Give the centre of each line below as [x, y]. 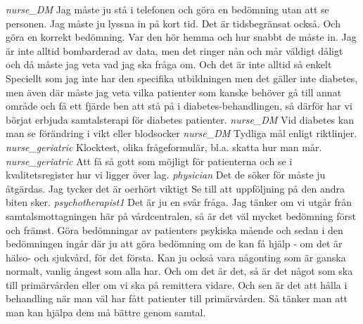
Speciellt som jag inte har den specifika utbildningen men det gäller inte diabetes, [182, 78]
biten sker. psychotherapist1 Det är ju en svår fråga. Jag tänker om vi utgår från [179, 202]
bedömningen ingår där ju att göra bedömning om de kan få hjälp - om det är [174, 244]
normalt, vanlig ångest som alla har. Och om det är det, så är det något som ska [179, 271]
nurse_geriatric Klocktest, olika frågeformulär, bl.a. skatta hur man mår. [164, 147]
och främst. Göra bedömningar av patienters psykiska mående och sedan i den [174, 229]
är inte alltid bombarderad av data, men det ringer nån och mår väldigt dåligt [174, 50]
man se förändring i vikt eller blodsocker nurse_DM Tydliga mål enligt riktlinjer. [181, 133]
